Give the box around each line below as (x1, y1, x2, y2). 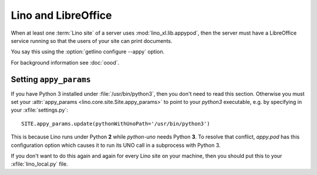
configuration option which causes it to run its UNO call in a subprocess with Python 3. (11, 142, 221, 149)
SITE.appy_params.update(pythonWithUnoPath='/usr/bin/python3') (21, 120, 211, 127)
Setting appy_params (11, 74, 91, 85)
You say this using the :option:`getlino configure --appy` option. (11, 48, 164, 55)
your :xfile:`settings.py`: (11, 106, 69, 114)
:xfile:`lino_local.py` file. (11, 160, 68, 167)
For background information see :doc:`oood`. (11, 59, 120, 66)
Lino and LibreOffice (11, 9, 112, 22)
